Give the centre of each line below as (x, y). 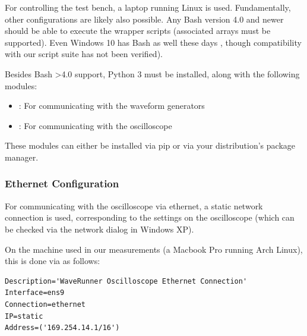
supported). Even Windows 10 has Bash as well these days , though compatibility (153, 42)
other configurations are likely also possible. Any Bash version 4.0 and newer (144, 19)
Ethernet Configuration (62, 183)
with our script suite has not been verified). (84, 54)
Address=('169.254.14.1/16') (62, 328)
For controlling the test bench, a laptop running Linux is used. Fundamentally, (148, 7)
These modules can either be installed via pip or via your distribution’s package (150, 145)
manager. (22, 157)
